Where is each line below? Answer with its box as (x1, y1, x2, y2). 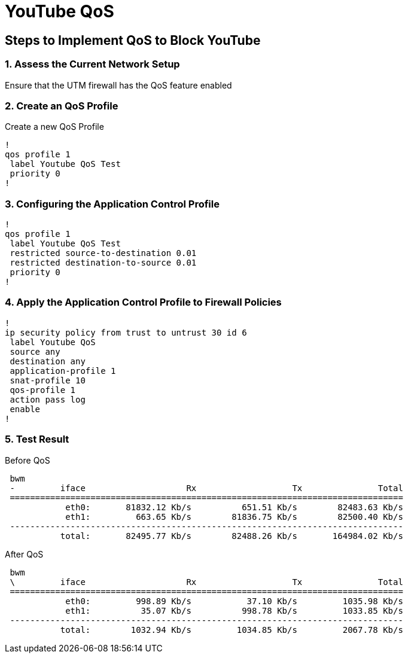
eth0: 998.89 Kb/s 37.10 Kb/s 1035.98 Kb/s (65, 596, 403, 606)
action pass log (10, 394, 86, 404)
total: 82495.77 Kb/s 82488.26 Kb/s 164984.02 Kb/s (60, 531, 403, 541)
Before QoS (5, 455, 50, 465)
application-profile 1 (10, 365, 116, 376)
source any (10, 346, 60, 357)
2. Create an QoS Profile (5, 99, 118, 112)
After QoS (5, 549, 44, 559)
